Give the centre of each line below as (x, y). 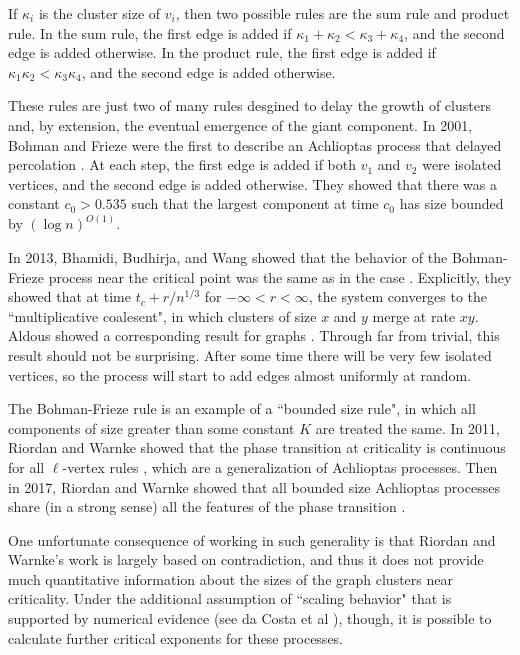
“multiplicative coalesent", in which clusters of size (162, 315)
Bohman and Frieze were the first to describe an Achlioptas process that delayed (255, 144)
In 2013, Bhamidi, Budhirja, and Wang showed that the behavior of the (228, 256)
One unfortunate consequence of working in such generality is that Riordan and (252, 539)
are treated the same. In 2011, (407, 427)
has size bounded (451, 203)
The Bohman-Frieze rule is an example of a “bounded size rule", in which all (242, 408)
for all (26, 466)
